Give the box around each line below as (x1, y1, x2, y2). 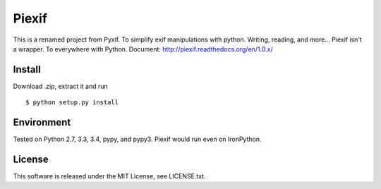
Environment (13, 116, 71, 128)
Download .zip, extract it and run (13, 82, 109, 90)
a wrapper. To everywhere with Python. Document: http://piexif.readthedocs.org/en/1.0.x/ (13, 44, 273, 53)
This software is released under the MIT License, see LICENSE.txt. (13, 172, 206, 181)
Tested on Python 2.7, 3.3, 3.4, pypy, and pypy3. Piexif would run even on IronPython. (13, 135, 262, 144)
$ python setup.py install (25, 99, 119, 106)
